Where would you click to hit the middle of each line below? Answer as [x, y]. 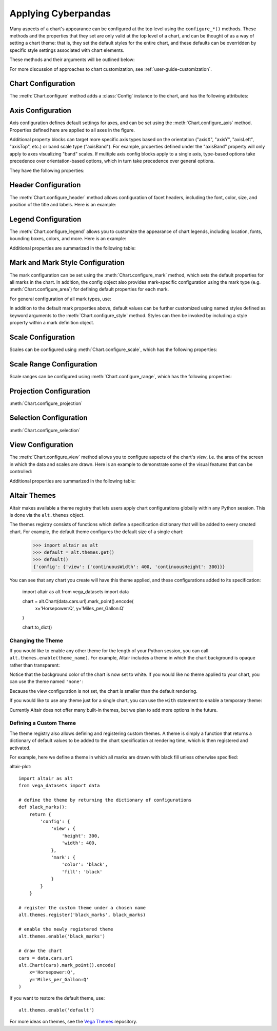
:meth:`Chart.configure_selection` [45, 430]
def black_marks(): [43, 807]
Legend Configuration [45, 219]
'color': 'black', [85, 864]
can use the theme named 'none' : [47, 682]
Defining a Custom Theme [43, 723]
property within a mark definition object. [52, 322]
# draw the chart [40, 951]
